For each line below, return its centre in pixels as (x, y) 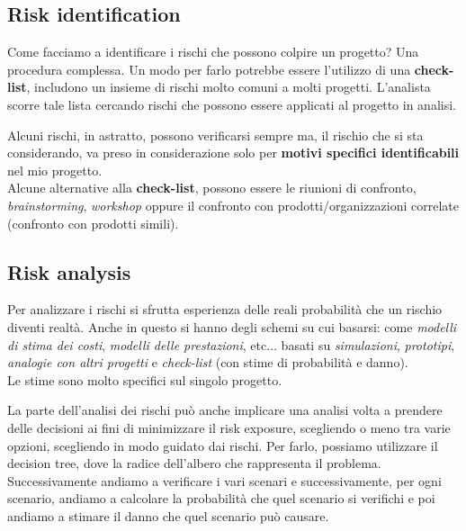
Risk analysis (69, 271)
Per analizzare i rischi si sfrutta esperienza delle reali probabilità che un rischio (225, 309)
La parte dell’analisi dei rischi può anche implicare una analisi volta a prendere (225, 410)
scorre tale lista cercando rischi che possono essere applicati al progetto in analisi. (232, 104)
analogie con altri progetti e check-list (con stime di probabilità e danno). (208, 362)
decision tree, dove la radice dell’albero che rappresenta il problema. (194, 463)
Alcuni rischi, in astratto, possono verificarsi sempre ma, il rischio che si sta (215, 135)
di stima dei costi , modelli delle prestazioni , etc (137, 344)
